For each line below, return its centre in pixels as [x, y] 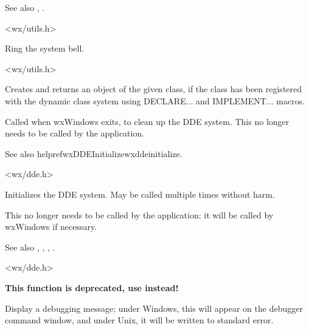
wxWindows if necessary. [51, 227]
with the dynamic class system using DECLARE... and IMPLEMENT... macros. [155, 100]
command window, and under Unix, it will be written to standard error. [139, 320]
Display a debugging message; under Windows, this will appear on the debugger [154, 308]
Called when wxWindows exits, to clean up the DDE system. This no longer [147, 121]
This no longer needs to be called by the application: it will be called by [139, 214]
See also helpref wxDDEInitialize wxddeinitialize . [94, 153]
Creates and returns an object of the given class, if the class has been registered [154, 89]
